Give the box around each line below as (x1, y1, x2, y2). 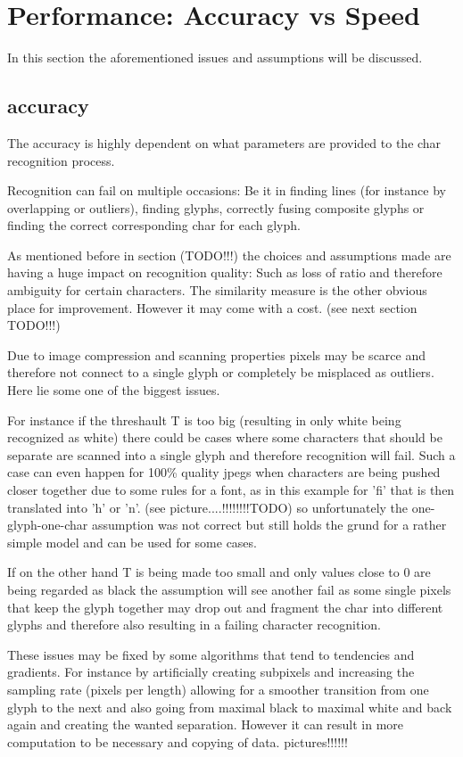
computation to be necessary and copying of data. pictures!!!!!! (7, 732, 348, 751)
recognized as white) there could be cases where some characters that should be (7, 428, 442, 447)
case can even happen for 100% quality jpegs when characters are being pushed (7, 463, 441, 481)
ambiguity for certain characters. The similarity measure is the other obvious (7, 281, 427, 300)
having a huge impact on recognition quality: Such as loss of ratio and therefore (7, 263, 442, 282)
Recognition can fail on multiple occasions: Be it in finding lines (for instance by (7, 181, 446, 200)
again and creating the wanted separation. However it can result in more (7, 715, 404, 734)
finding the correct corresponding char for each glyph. (7, 216, 301, 235)
